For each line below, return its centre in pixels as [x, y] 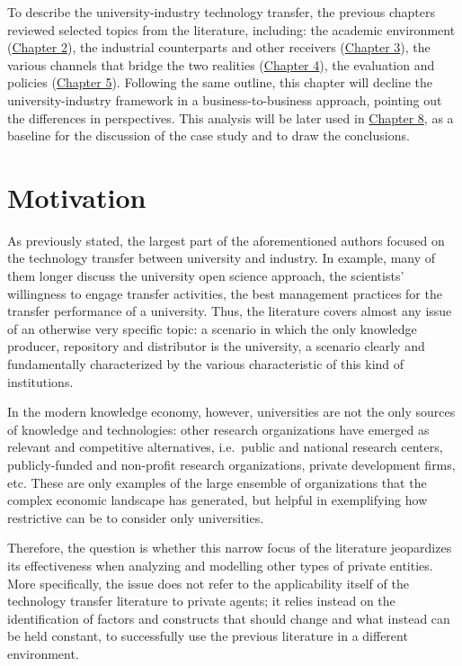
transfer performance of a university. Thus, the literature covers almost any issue [230, 311]
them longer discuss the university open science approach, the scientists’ [206, 276]
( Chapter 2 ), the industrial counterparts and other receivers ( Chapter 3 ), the [219, 47]
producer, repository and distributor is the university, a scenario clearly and [216, 346]
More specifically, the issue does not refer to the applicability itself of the [208, 583]
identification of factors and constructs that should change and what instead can [229, 618]
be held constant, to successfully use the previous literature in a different [208, 636]
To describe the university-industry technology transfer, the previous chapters [221, 12]
